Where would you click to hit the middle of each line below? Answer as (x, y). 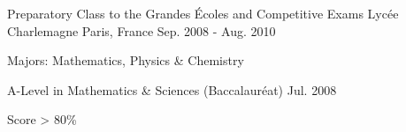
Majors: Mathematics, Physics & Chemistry (126, 60)
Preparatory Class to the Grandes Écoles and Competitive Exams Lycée (203, 13)
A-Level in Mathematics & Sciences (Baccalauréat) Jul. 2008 (172, 89)
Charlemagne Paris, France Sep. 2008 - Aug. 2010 (142, 30)
